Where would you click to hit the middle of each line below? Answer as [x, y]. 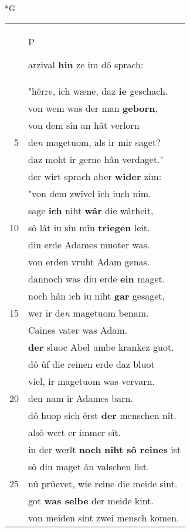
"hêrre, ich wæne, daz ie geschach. [98, 91]
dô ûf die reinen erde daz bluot [91, 364]
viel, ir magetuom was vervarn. [91, 381]
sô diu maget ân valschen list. [89, 466]
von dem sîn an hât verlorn [84, 125]
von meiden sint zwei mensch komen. [104, 517]
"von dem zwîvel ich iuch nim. [90, 193]
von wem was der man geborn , [93, 108]
